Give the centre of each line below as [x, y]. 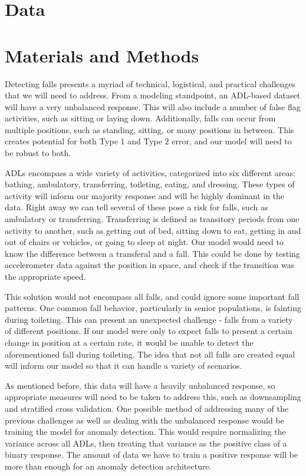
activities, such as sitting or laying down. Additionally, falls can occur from [140, 118]
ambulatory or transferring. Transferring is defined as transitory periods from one [152, 219]
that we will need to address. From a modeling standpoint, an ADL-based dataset [153, 95]
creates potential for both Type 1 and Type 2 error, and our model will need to [148, 141]
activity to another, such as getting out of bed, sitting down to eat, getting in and [153, 230]
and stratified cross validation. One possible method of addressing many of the [147, 408]
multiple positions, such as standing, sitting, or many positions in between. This [149, 129]
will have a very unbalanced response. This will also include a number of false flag [153, 106]
